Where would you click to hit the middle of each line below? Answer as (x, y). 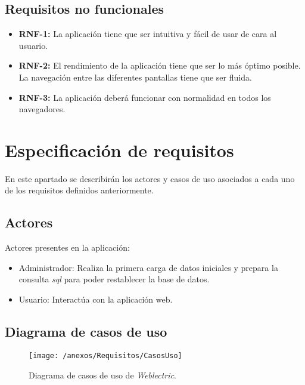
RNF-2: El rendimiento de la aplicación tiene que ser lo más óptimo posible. (160, 65)
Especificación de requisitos (119, 150)
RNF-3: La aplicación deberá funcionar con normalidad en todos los (145, 97)
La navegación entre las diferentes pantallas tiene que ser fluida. (135, 77)
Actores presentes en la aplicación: (67, 247)
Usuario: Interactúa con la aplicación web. (96, 299)
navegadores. (42, 109)
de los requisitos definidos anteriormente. (79, 190)
